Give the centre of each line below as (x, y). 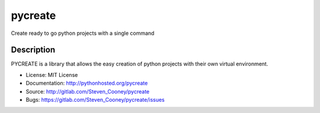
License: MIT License (52, 75)
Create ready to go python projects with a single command (83, 33)
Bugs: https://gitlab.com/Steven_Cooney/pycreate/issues (95, 100)
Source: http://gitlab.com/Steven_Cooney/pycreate (88, 91)
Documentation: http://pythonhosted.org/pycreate (87, 83)
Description (33, 50)
